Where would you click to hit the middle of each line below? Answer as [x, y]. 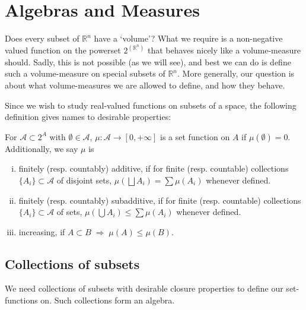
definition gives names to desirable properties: [88, 117]
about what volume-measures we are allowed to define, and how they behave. [145, 85]
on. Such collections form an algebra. [108, 300]
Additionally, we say [42, 148]
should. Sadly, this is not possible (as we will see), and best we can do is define [148, 61]
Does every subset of [42, 38]
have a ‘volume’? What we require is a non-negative [188, 38]
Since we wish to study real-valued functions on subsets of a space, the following [151, 105]
